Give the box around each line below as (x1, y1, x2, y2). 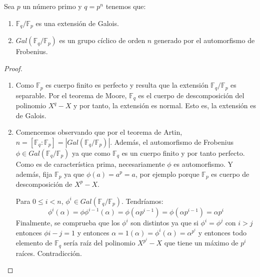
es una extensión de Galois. (35, 18, 119, 28)
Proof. (4, 63, 22, 73)
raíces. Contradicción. (15, 247, 82, 258)
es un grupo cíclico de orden (59, 35, 145, 46)
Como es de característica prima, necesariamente (15, 158, 165, 169)
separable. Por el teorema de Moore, (15, 90, 127, 100)
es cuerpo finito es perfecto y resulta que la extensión (45, 80, 208, 90)
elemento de (15, 237, 52, 248)
